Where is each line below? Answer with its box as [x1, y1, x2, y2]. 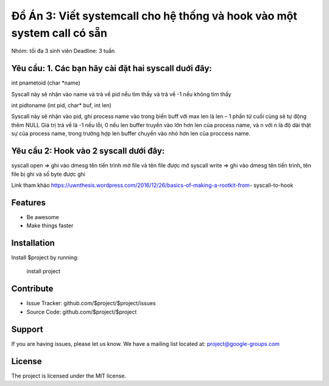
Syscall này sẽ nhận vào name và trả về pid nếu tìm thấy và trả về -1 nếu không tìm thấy [11, 90, 232, 97]
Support [11, 324, 43, 334]
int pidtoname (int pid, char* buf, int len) [11, 102, 112, 109]
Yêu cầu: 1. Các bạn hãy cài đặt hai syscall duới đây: [11, 63, 213, 74]
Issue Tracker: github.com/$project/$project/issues [26, 300, 156, 307]
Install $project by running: [11, 254, 79, 261]
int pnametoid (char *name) [11, 79, 80, 86]
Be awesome [26, 213, 59, 220]
